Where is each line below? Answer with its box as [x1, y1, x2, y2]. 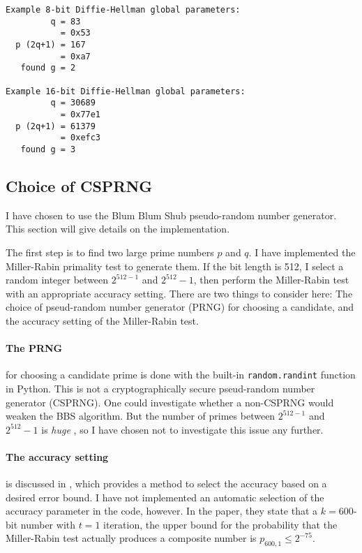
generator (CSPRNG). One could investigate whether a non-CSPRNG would [6, 395, 334, 409]
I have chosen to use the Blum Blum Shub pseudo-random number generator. [6, 207, 337, 222]
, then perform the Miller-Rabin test [193, 272, 349, 287]
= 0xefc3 [60, 133, 101, 143]
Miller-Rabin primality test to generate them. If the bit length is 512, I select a [6, 258, 344, 273]
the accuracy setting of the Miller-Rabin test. [6, 313, 199, 327]
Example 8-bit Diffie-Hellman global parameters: [6, 5, 241, 15]
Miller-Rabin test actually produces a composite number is [6, 531, 257, 545]
